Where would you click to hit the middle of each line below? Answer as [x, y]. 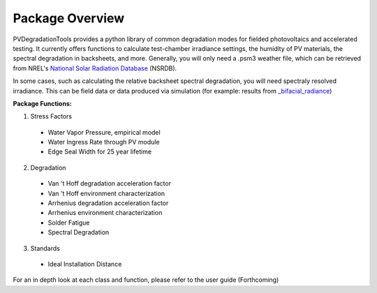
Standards [45, 248]
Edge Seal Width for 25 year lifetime [100, 152]
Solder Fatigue [69, 223]
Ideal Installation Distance [85, 264]
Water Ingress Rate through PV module [104, 142]
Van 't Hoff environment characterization [106, 193]
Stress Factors [51, 117]
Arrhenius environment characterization [105, 213]
